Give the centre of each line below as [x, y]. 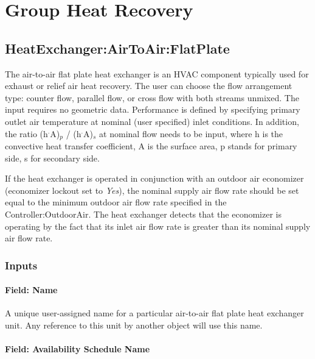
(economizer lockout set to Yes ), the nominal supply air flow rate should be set [152, 190]
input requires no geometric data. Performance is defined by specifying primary [153, 109]
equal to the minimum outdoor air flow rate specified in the [116, 202]
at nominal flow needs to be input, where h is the [191, 133]
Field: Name [31, 290]
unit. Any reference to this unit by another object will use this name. [134, 325]
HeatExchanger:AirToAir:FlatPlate [117, 48]
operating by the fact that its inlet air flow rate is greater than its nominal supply [158, 226]
